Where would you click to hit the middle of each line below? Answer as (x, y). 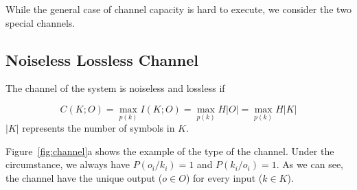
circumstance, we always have (68, 164)
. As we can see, (310, 164)
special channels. (41, 22)
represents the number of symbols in (99, 128)
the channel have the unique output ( (84, 177)
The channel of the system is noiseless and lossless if (115, 88)
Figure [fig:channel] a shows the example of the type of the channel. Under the (170, 151)
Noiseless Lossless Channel (102, 59)
